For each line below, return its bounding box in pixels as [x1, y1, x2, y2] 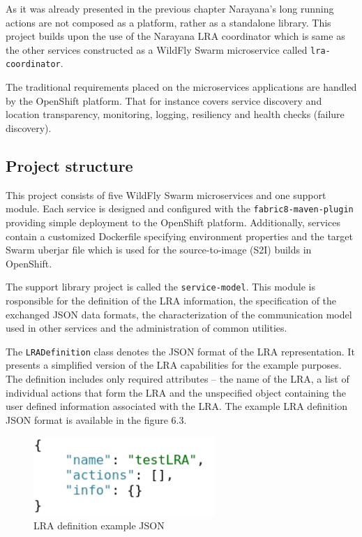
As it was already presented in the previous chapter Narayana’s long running [6, 1, 334, 15]
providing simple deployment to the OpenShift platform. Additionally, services [6, 214, 340, 229]
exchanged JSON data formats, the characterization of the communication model [6, 307, 352, 321]
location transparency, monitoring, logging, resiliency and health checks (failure [6, 107, 345, 122]
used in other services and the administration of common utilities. [6, 321, 287, 335]
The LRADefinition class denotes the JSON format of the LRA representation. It [6, 344, 355, 358]
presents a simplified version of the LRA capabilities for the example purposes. [6, 358, 342, 372]
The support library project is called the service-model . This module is [6, 279, 315, 294]
